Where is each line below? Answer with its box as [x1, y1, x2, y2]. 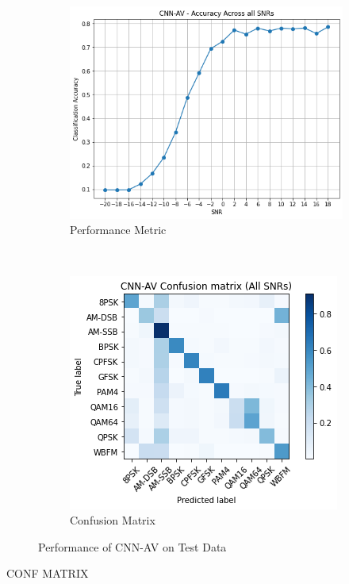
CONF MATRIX [6, 565, 89, 582]
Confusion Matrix [70, 512, 155, 528]
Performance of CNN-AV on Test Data [38, 538, 227, 555]
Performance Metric [70, 221, 167, 238]
